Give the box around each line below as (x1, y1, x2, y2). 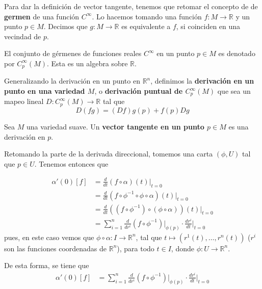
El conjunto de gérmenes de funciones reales (4, 48, 142, 59)
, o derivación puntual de (94, 86, 183, 96)
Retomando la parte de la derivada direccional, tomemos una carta (4, 148, 213, 159)
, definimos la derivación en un (150, 75, 254, 86)
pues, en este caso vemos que (4, 231, 94, 242)
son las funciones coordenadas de (4, 243, 107, 253)
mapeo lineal (4, 96, 44, 107)
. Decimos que (43, 21, 88, 32)
